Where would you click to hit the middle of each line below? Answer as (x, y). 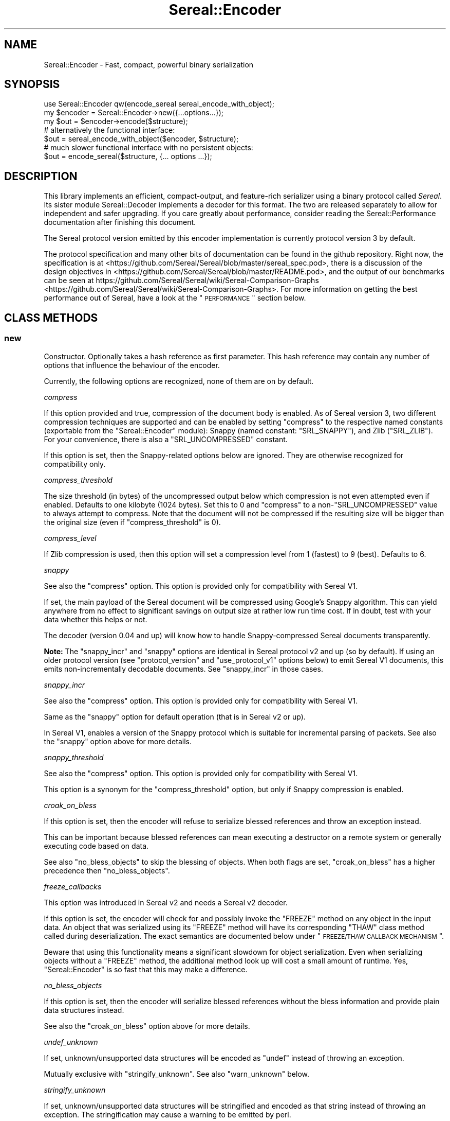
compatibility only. (75, 464)
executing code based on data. (96, 846)
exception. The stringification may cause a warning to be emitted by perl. (167, 1114)
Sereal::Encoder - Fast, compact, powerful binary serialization (149, 64)
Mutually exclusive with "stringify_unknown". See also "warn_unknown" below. (176, 1074)
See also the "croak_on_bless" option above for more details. (147, 1026)
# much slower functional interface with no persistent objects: (148, 148)
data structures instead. (84, 1010)
